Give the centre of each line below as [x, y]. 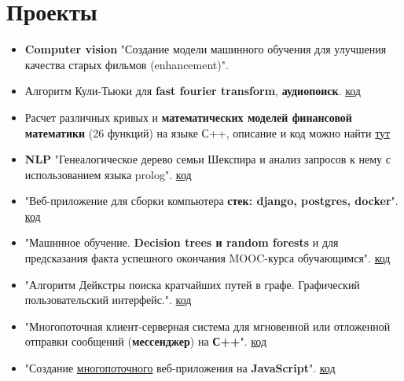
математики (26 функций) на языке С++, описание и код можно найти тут [208, 132]
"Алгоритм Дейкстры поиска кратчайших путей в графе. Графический [192, 284]
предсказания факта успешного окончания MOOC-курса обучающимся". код [208, 258]
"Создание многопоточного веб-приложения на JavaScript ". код [180, 368]
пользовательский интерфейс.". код [108, 300]
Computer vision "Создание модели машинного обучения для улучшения [206, 49]
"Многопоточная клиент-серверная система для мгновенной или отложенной [208, 326]
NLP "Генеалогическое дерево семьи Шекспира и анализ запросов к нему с [208, 159]
